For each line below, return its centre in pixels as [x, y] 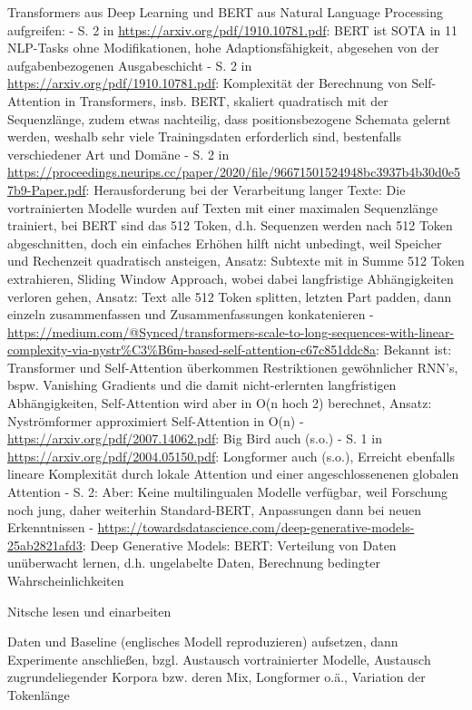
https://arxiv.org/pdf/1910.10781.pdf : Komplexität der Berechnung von [207, 83]
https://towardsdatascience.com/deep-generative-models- [256, 527]
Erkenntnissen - [50, 527]
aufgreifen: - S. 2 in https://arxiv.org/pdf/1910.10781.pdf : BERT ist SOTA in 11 [233, 29]
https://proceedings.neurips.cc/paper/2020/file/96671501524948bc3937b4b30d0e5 [234, 172]
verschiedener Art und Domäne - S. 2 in [118, 154]
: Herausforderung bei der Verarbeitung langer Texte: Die [246, 189]
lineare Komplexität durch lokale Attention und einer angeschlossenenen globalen [233, 474]
